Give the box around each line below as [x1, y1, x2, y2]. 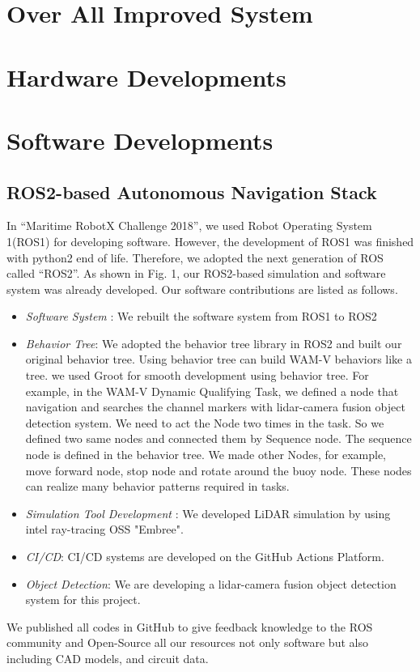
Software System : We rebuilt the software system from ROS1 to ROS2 [25, 308, 377, 325]
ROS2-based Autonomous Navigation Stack [6, 179, 377, 204]
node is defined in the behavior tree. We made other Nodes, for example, [25, 446, 386, 463]
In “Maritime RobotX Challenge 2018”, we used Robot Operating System [6, 217, 372, 234]
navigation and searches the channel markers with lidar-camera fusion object [25, 398, 405, 415]
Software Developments [6, 123, 274, 156]
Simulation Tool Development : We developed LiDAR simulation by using [25, 504, 391, 521]
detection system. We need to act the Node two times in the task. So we [25, 414, 384, 431]
